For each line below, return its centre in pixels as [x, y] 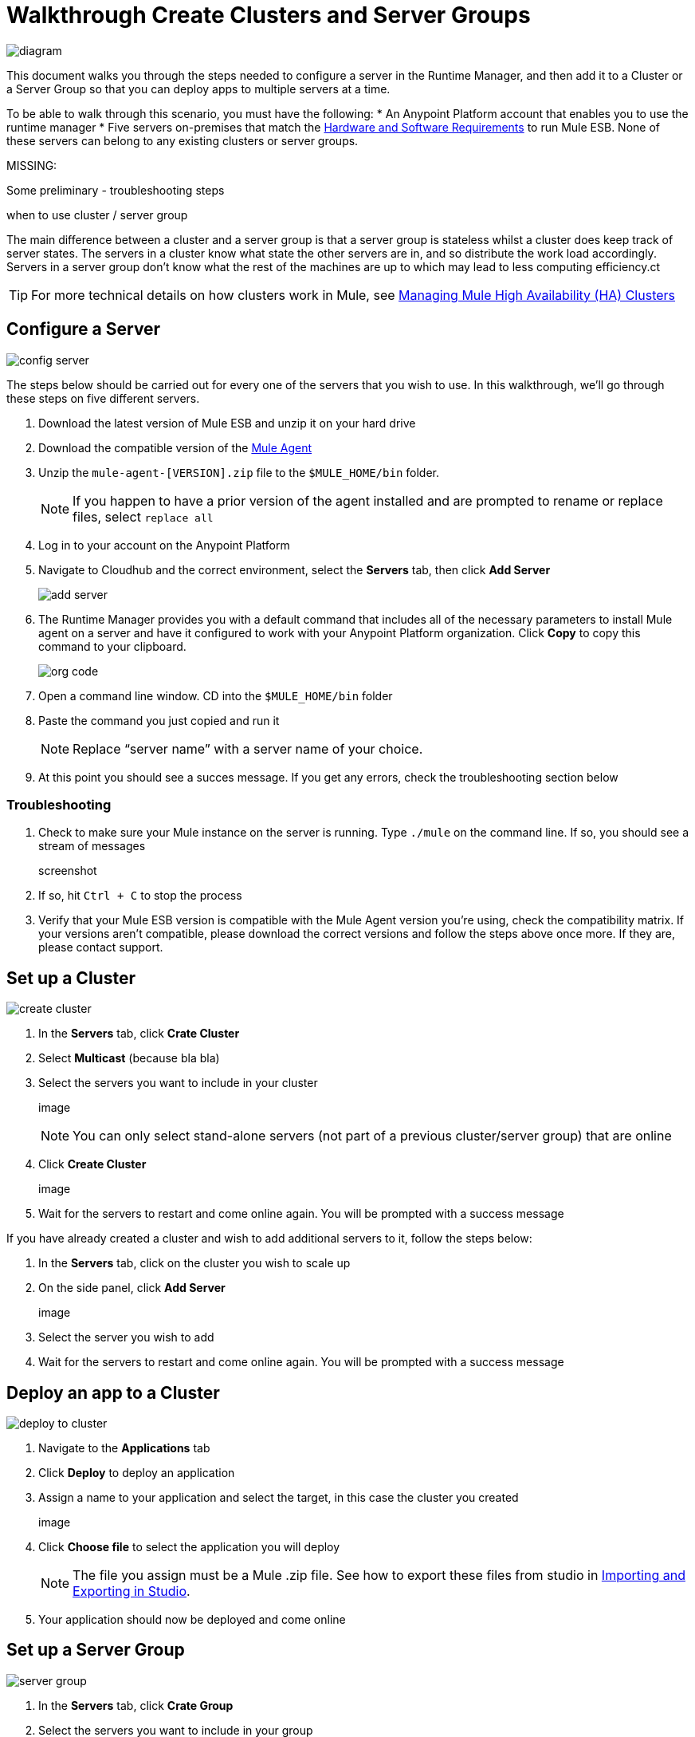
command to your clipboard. [112, 646]
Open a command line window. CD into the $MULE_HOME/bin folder [216, 695]
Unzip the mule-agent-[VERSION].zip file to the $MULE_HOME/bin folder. [239, 472]
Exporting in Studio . [132, 1591]
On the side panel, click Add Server [132, 1288]
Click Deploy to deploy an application [137, 1473]
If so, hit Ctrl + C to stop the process [140, 896]
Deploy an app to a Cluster [113, 1392]
